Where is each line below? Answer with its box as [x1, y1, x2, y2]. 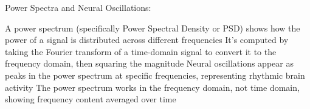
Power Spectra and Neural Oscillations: [5, 1, 151, 13]
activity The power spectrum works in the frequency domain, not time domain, [5, 81, 300, 93]
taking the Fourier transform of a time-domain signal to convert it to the [5, 45, 277, 58]
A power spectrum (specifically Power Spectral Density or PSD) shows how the [5, 21, 300, 34]
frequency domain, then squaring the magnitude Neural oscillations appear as [5, 57, 294, 70]
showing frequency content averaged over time [5, 93, 176, 105]
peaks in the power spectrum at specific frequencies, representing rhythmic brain [5, 68, 305, 81]
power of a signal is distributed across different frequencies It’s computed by [5, 33, 289, 46]
